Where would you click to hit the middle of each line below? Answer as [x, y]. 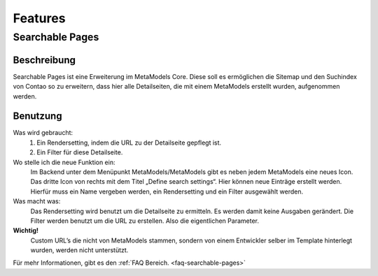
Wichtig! [26, 231]
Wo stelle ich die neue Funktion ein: [64, 162]
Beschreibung [44, 60]
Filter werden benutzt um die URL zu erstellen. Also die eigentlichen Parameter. [145, 221]
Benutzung [37, 116]
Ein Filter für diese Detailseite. [80, 152]
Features [39, 18]
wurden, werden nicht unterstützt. [79, 250]
